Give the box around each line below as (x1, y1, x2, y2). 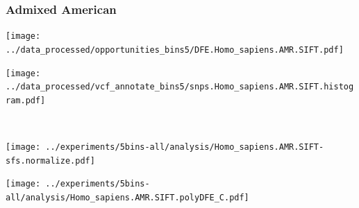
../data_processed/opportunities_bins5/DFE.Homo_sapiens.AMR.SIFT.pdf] (6, 44, 344, 55)
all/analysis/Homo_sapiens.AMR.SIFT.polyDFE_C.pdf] (6, 193, 249, 203)
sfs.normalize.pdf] (6, 155, 95, 166)
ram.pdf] (6, 95, 46, 105)
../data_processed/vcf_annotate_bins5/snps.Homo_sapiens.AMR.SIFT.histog (6, 82, 354, 92)
